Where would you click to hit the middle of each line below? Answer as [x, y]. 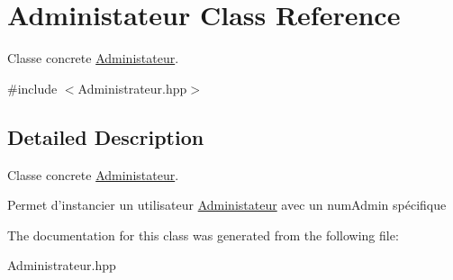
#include [32, 88]
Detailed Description [106, 136]
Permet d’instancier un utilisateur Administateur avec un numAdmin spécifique [227, 205]
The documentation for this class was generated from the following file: [203, 235]
